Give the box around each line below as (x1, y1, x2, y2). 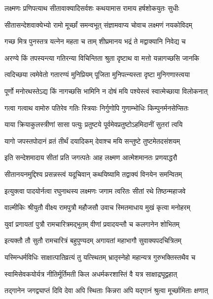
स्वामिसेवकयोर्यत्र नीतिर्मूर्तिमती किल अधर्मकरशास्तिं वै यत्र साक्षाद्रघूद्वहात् (4, 268, 177, 279)
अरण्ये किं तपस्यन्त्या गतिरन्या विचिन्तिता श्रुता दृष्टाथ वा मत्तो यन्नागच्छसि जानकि (4, 52, 200, 63)
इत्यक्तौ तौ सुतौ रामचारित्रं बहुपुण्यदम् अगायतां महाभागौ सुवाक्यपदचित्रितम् (4, 235, 181, 246)
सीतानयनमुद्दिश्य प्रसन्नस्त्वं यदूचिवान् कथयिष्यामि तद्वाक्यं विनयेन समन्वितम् (4, 169, 182, 179)
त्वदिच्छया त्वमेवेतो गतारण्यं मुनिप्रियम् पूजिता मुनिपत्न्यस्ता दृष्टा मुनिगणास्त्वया (4, 69, 190, 80)
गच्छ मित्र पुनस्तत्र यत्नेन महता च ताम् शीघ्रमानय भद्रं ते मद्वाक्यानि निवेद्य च (4, 36, 186, 46)
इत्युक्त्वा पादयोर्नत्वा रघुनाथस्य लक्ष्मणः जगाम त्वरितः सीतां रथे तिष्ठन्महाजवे (4, 185, 186, 196)
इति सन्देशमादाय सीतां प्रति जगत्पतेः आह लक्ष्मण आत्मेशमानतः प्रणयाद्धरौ (4, 152, 177, 163)
